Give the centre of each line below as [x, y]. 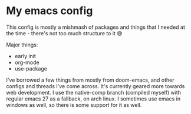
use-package [31, 68]
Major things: [22, 45]
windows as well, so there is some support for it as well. [74, 105]
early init [25, 56]
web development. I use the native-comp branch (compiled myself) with [94, 92]
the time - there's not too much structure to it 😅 [64, 33]
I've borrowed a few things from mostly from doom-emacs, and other [90, 80]
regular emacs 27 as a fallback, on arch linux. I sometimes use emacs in [93, 99]
